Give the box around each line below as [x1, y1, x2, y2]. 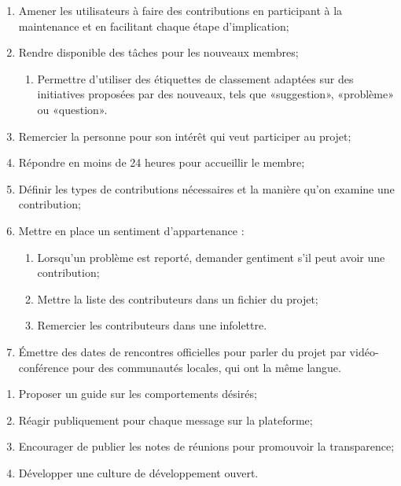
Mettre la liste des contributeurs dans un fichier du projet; [37, 290, 318, 307]
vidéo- [349, 343, 379, 359]
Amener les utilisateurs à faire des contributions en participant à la [18, 2, 343, 18]
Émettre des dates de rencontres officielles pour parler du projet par [18, 343, 346, 359]
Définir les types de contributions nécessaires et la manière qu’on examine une [18, 180, 395, 197]
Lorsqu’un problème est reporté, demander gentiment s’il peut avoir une [37, 249, 385, 265]
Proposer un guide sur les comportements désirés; [18, 385, 257, 402]
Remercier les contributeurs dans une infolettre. [37, 317, 267, 333]
